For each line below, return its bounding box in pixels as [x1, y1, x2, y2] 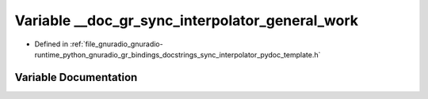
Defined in [34, 39, 69, 49]
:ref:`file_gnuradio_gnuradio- [70, 39, 163, 49]
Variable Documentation [14, 71, 138, 84]
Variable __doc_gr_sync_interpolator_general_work [14, 12, 359, 29]
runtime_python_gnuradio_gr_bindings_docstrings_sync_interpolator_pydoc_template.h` [34, 49, 321, 59]
